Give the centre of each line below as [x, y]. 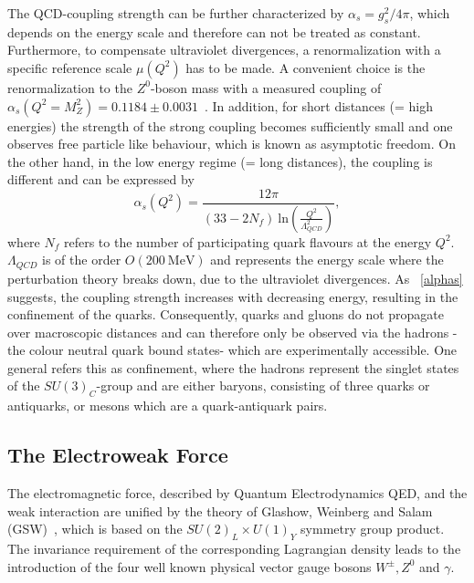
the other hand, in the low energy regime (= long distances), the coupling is [220, 161]
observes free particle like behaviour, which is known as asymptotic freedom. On [232, 144]
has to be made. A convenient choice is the [305, 67]
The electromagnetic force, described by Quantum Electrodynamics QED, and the [237, 493]
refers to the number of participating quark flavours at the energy [248, 241]
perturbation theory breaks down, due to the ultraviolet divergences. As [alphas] [235, 278]
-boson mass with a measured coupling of [266, 87]
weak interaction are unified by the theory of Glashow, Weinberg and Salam [220, 510]
